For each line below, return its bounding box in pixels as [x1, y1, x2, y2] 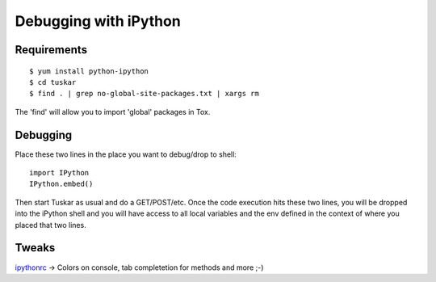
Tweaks [15, 241, 56, 255]
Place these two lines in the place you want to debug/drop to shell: [15, 149, 237, 159]
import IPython [29, 168, 90, 178]
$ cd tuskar [29, 78, 77, 86]
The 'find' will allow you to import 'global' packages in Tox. [15, 107, 211, 116]
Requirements [15, 43, 88, 57]
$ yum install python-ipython [29, 66, 149, 76]
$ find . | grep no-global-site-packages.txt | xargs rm [29, 89, 260, 99]
